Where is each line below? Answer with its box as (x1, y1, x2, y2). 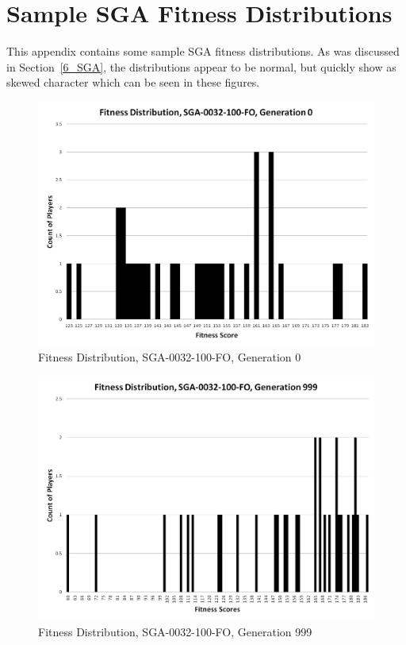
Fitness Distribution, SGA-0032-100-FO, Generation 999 (38, 623, 312, 639)
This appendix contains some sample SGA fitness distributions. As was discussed (6, 43, 400, 60)
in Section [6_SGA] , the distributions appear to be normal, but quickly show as (6, 58, 396, 75)
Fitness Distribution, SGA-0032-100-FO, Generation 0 (38, 349, 301, 365)
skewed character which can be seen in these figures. (6, 74, 260, 91)
